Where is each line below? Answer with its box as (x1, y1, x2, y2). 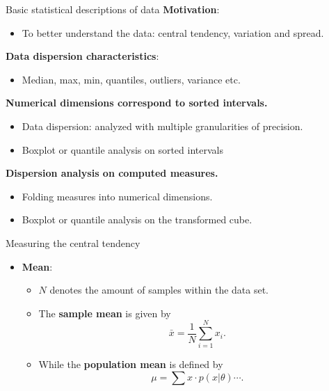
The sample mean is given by (38, 305, 171, 320)
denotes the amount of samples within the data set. (49, 282, 269, 297)
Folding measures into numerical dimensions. (22, 189, 213, 203)
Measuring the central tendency (6, 235, 141, 250)
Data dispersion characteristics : (6, 49, 159, 63)
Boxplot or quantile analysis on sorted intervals (22, 142, 223, 157)
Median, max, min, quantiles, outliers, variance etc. (22, 72, 241, 86)
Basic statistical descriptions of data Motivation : (6, 2, 220, 16)
